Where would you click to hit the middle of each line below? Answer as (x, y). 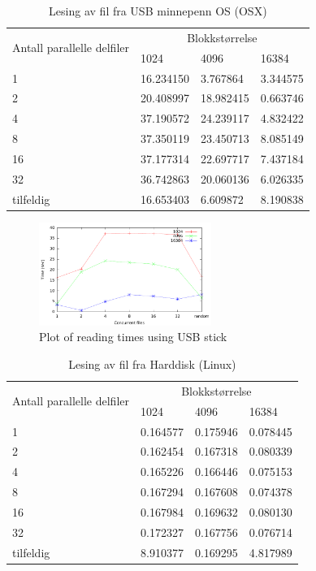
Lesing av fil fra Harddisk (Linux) (152, 364)
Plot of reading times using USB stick (133, 337)
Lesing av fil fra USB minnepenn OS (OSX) (158, 11)
